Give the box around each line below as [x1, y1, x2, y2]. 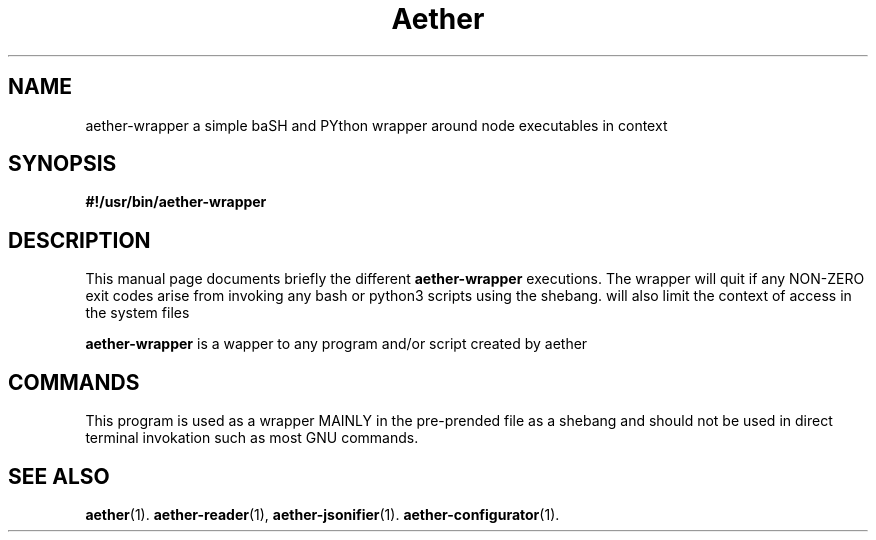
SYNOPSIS [8, 151, 117, 177]
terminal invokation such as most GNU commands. [85, 429, 419, 447]
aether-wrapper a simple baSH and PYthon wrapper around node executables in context [85, 116, 668, 134]
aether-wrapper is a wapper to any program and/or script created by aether [85, 335, 588, 353]
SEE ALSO [8, 463, 110, 489]
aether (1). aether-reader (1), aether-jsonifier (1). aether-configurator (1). [85, 505, 560, 523]
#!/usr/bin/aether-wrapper [85, 193, 267, 211]
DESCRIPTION [8, 227, 151, 253]
